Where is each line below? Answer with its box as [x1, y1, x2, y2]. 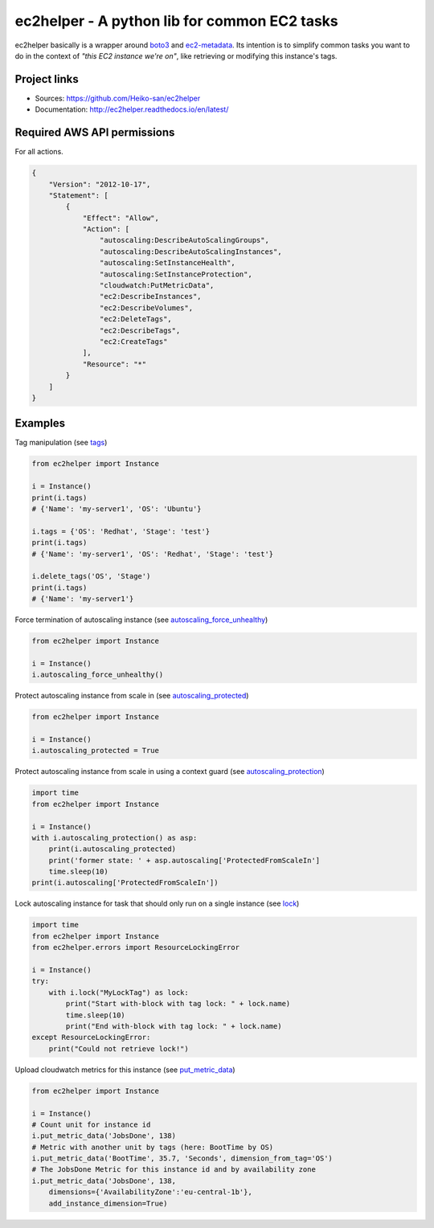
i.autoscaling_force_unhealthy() [31, 670, 164, 679]
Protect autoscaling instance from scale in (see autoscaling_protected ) [14, 691, 249, 701]
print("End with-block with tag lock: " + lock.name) [65, 1021, 282, 1030]
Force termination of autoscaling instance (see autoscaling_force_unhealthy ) [14, 615, 268, 624]
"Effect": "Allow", [82, 213, 160, 223]
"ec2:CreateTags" [99, 337, 168, 346]
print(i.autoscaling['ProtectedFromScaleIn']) [31, 878, 219, 887]
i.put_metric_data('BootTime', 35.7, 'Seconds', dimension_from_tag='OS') [31, 1154, 334, 1163]
